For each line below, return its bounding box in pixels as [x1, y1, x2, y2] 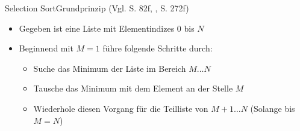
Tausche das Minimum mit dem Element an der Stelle [33, 82, 233, 95]
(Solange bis [250, 102, 295, 114]
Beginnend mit [19, 42, 73, 54]
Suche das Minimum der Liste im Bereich [33, 62, 186, 74]
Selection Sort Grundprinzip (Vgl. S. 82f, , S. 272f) [5, 2, 189, 14]
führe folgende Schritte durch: [102, 42, 213, 54]
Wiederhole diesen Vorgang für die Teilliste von [33, 102, 208, 114]
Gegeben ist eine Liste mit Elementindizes [19, 22, 175, 34]
